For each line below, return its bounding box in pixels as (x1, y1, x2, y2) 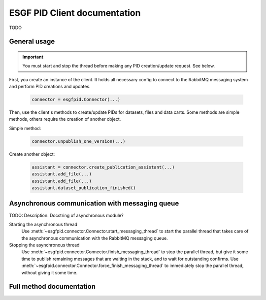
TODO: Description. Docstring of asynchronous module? (9, 212, 124, 218)
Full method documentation (9, 282, 96, 291)
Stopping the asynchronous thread (9, 242, 80, 248)
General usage (9, 37, 55, 46)
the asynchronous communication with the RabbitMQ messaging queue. (21, 235, 168, 241)
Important (22, 54, 44, 60)
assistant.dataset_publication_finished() (32, 185, 136, 191)
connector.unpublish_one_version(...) (32, 138, 126, 144)
